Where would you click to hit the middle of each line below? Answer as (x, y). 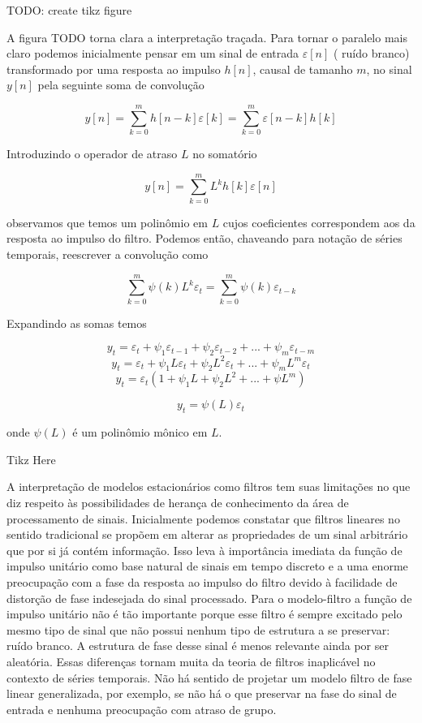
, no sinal (389, 69)
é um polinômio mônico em (140, 432)
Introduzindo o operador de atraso (92, 154)
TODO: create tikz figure (69, 10)
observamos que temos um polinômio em (107, 222)
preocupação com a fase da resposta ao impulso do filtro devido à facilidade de (202, 581)
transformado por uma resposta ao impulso (114, 69)
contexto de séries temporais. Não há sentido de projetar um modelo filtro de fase (209, 677)
